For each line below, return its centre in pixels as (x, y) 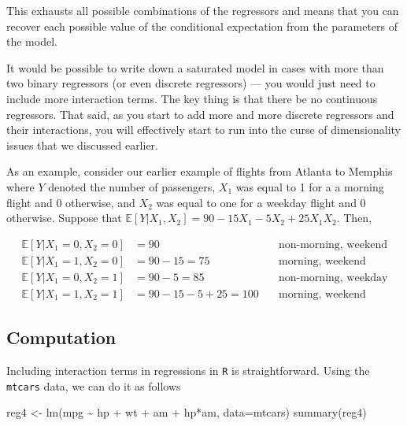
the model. (32, 41)
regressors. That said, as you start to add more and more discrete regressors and (200, 114)
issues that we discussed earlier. (83, 144)
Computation (61, 337)
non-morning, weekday (333, 278)
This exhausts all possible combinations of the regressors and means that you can (203, 10)
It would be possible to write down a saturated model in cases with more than (195, 67)
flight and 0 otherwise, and (71, 202)
